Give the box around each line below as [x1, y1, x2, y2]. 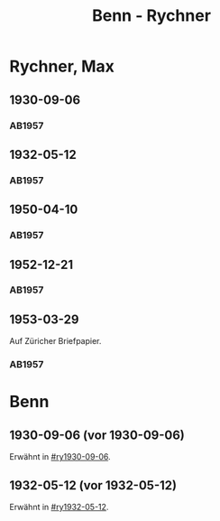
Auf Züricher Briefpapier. [9, 336, 102, 347]
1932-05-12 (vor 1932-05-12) [9, 478, 178, 493]
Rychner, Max [9, 56, 115, 77]
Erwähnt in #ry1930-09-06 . [9, 451, 111, 462]
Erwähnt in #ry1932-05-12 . [9, 501, 109, 512]
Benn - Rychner [91, 5, 212, 26]
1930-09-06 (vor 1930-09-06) [9, 427, 185, 442]
